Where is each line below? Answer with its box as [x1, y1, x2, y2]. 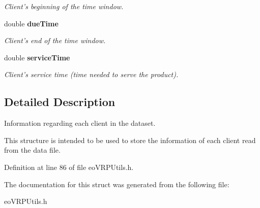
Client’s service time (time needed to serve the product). [4, 69, 179, 80]
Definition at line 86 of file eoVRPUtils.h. [4, 161, 134, 172]
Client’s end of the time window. [4, 35, 106, 46]
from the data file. [4, 145, 61, 155]
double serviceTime [4, 52, 70, 62]
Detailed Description [4, 94, 115, 110]
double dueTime [4, 18, 59, 28]
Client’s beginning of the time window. [4, 1, 124, 11]
